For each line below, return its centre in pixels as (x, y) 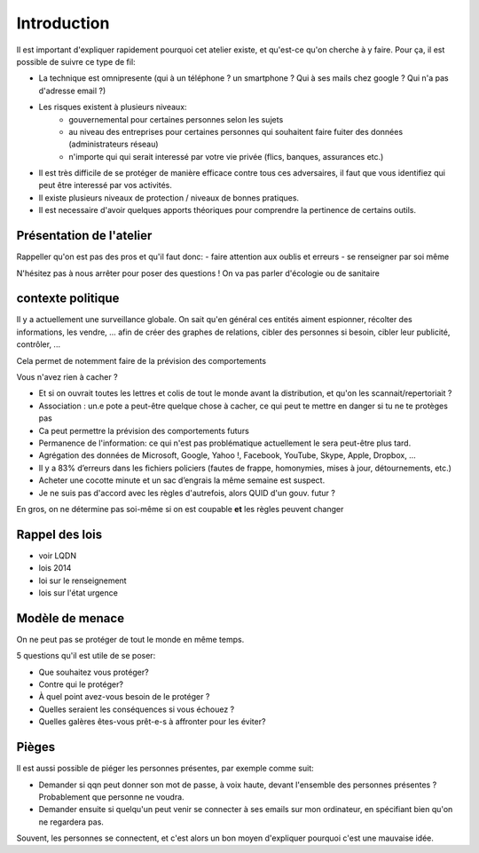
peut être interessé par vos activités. (105, 186)
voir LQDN (58, 556)
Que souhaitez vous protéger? (94, 672)
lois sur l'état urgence (79, 592)
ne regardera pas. (71, 822)
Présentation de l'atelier (84, 236)
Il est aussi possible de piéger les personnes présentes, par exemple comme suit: (165, 769)
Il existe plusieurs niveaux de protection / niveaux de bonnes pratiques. (169, 197)
